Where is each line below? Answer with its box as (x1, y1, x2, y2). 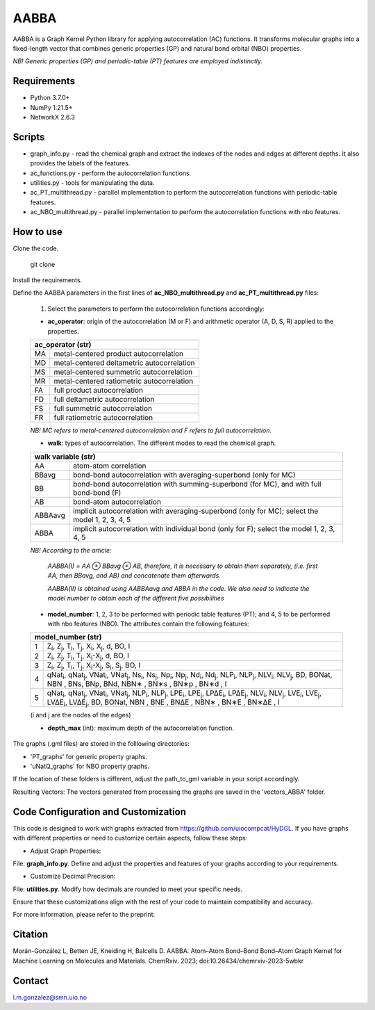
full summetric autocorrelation (53, 403, 153, 413)
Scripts (12, 131, 45, 142)
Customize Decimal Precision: (30, 872, 116, 881)
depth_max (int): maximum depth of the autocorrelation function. (47, 724, 235, 732)
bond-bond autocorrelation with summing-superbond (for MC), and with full (73, 479, 322, 489)
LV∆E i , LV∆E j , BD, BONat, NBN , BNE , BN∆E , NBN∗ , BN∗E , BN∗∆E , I (47, 697, 281, 708)
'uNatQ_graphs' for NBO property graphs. (30, 762, 149, 771)
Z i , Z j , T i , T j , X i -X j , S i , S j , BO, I (47, 660, 141, 671)
